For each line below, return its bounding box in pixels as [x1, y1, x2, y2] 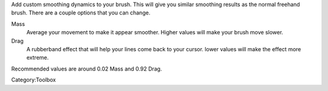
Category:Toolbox [11, 76, 56, 84]
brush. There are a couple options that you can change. [11, 9, 151, 16]
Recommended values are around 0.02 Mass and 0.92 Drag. [11, 65, 162, 72]
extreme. [26, 54, 49, 61]
